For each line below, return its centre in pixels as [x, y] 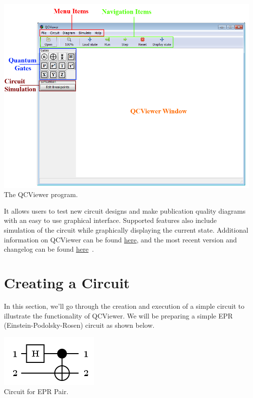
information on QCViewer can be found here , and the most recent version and [120, 239]
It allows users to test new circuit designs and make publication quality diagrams [125, 210]
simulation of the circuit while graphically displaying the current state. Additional [126, 230]
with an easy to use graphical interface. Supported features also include [110, 220]
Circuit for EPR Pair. [36, 391]
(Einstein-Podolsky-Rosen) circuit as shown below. [79, 325]
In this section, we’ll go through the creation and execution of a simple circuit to [124, 306]
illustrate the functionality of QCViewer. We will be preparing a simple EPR [118, 315]
